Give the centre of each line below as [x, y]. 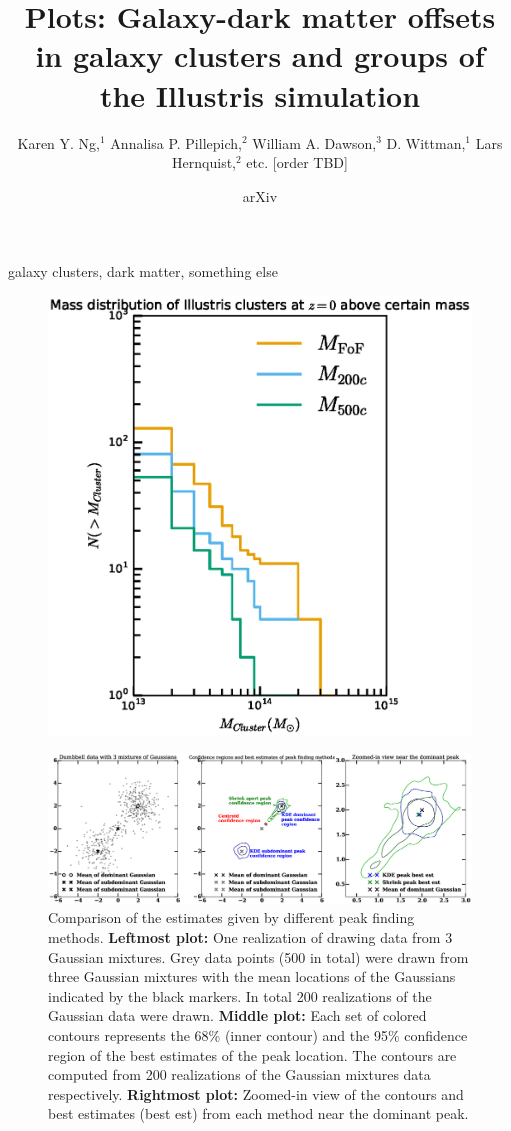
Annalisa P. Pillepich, [176, 142]
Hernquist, [204, 162]
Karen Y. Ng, [59, 142]
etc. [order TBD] [297, 162]
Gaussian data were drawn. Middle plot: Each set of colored [237, 1015]
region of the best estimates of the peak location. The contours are [252, 1054]
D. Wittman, [426, 142]
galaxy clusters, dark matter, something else [143, 271]
